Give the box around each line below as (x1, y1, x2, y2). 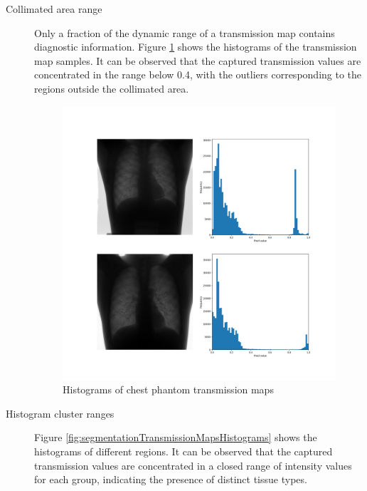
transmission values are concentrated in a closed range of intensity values (34, 458, 352, 472)
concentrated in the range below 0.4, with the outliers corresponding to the (34, 67, 362, 82)
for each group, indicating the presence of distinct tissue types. (34, 472, 307, 487)
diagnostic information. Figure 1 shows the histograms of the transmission (34, 39, 357, 54)
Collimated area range (6, 1, 102, 16)
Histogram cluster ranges (6, 405, 115, 420)
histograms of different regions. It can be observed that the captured (34, 443, 333, 458)
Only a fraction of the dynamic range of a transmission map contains (34, 25, 335, 40)
